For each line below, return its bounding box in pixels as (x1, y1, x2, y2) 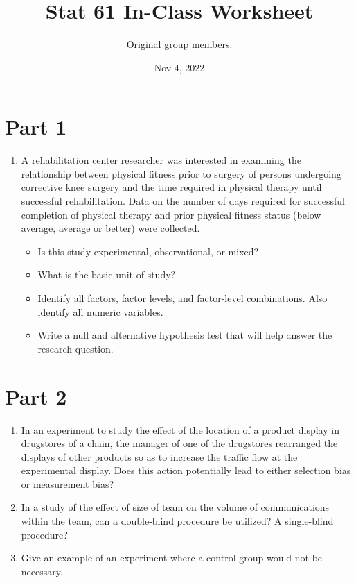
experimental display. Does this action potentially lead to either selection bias (21, 463, 351, 478)
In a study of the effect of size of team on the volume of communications (21, 500, 330, 514)
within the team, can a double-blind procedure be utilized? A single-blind (21, 514, 334, 528)
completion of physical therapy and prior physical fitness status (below (21, 207, 321, 221)
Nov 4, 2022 (154, 60, 205, 74)
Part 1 (5, 112, 67, 141)
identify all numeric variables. (37, 304, 163, 319)
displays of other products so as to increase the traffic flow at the (21, 449, 298, 464)
